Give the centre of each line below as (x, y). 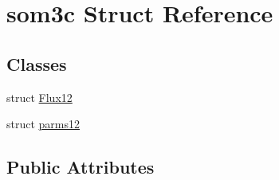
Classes (37, 63)
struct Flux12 (39, 97)
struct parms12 (43, 124)
